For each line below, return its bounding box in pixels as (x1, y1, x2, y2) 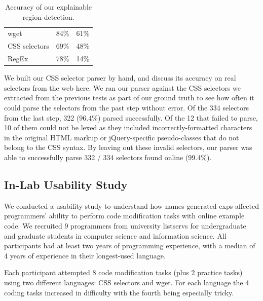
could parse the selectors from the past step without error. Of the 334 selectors (4, 102, 249, 112)
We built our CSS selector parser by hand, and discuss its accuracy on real (4, 72, 236, 83)
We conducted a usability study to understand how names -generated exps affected (4, 200, 259, 211)
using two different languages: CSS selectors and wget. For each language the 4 (4, 277, 249, 287)
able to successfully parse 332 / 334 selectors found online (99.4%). (4, 152, 212, 162)
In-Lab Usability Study (4, 176, 128, 192)
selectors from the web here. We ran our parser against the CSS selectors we (4, 82, 241, 93)
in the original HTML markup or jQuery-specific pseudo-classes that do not (4, 132, 239, 142)
